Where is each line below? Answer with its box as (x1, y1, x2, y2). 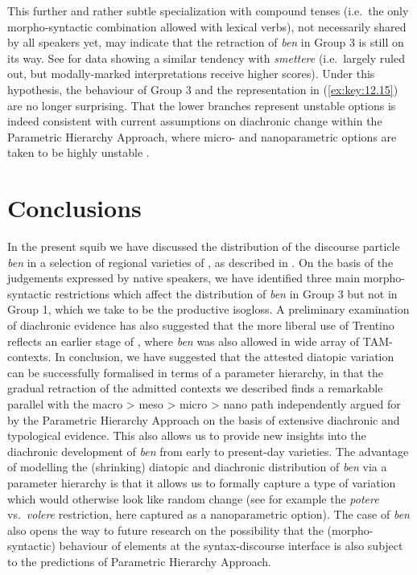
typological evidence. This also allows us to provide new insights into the (7, 427, 366, 444)
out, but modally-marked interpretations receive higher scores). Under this (7, 65, 375, 82)
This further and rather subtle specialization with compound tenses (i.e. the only (7, 2, 409, 18)
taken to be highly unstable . (7, 144, 150, 161)
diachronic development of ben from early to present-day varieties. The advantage (7, 442, 409, 459)
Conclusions (7, 191, 142, 224)
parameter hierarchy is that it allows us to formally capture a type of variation (7, 474, 396, 491)
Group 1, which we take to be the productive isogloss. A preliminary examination (7, 301, 410, 318)
